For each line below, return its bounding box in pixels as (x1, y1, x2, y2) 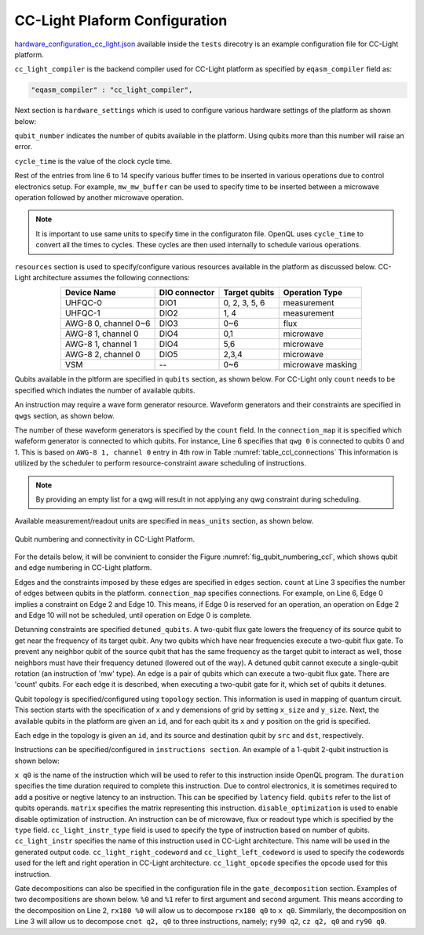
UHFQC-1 (64, 308, 101, 319)
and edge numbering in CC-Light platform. (14, 563, 152, 572)
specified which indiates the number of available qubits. (14, 385, 196, 395)
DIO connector (159, 287, 215, 298)
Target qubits (223, 287, 275, 298)
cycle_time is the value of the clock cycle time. (14, 156, 173, 166)
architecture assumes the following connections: (32, 272, 190, 282)
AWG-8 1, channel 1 (64, 338, 137, 349)
